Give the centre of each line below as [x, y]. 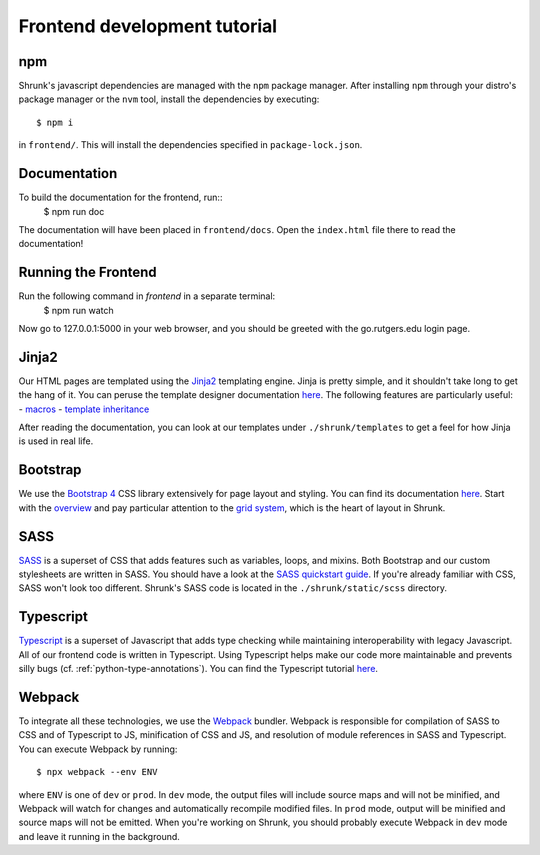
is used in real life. [56, 441]
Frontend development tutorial [148, 26]
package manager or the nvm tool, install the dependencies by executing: [169, 99]
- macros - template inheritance [84, 409]
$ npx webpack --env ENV [97, 772]
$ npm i [55, 122]
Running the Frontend [87, 272]
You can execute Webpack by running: [98, 749]
